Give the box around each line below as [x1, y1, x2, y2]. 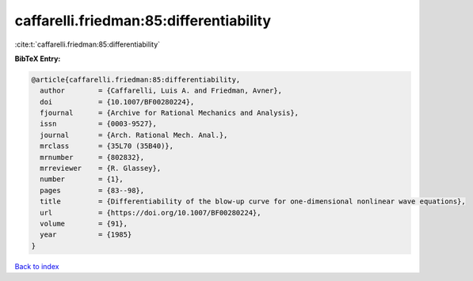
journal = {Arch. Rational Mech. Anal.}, [40, 131, 228, 139]
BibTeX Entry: [14, 54, 61, 63]
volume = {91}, [40, 219, 128, 228]
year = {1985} [40, 230, 132, 239]
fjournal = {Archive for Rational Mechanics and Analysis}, [40, 108, 299, 118]
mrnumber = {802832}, [40, 153, 145, 161]
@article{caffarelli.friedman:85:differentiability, [31, 75, 241, 84]
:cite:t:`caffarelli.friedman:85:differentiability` [14, 40, 161, 49]
